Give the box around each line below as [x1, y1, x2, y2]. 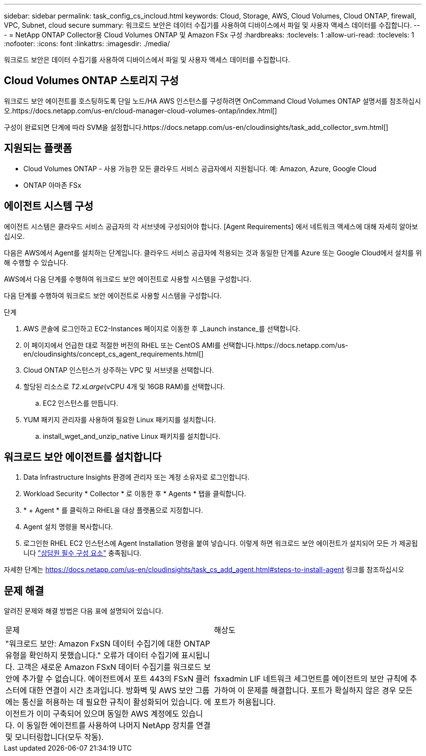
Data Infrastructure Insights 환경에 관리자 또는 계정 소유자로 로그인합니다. [23, 473, 250, 482]
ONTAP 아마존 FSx [23, 180, 82, 189]
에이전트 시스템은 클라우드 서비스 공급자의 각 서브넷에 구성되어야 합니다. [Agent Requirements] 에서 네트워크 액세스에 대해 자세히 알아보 [4, 222, 418, 231]
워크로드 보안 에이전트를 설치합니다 [4, 450, 162, 463]
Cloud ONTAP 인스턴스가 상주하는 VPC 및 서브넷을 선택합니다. [23, 365, 214, 374]
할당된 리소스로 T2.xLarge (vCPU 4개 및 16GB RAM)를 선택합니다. [23, 382, 225, 391]
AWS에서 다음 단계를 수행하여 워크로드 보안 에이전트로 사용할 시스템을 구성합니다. [4, 274, 252, 283]
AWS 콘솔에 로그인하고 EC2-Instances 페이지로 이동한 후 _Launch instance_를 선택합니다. [23, 324, 301, 333]
